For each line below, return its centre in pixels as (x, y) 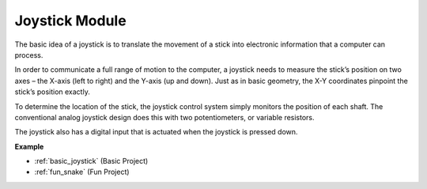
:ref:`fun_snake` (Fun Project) (82, 172)
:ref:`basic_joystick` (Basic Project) (91, 161)
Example (29, 146)
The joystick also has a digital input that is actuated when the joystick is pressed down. (156, 132)
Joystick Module (70, 21)
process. (29, 55)
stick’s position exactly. (52, 92)
